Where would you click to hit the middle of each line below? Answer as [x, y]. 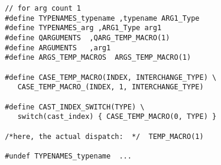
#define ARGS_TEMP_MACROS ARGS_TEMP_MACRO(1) [98, 58]
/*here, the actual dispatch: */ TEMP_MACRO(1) [104, 136]
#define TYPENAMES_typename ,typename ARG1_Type [102, 18]
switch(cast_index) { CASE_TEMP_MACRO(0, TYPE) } [117, 117]
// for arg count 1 [43, 8]
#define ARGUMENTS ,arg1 [58, 48]
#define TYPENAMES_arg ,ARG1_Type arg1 [83, 28]
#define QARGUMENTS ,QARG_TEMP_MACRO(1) [87, 38]
